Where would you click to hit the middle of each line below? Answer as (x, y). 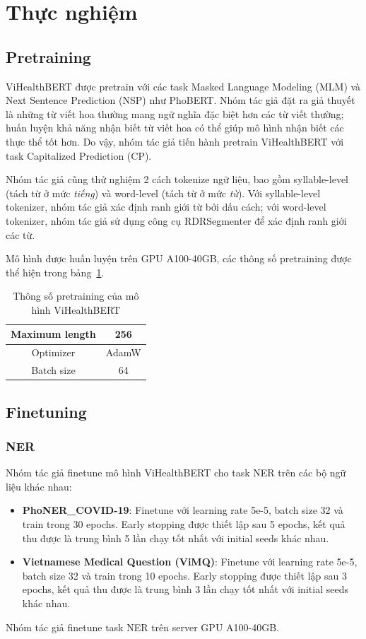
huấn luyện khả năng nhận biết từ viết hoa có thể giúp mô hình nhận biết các (175, 128)
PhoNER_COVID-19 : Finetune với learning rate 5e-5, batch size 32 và (183, 510)
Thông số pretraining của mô (76, 296)
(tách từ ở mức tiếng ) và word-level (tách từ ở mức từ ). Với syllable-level (163, 193)
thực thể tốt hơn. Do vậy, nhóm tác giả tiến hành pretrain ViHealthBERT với (175, 141)
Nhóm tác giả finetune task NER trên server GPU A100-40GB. (143, 627)
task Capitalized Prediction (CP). (79, 155)
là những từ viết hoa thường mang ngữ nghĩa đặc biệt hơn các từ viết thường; (175, 113)
